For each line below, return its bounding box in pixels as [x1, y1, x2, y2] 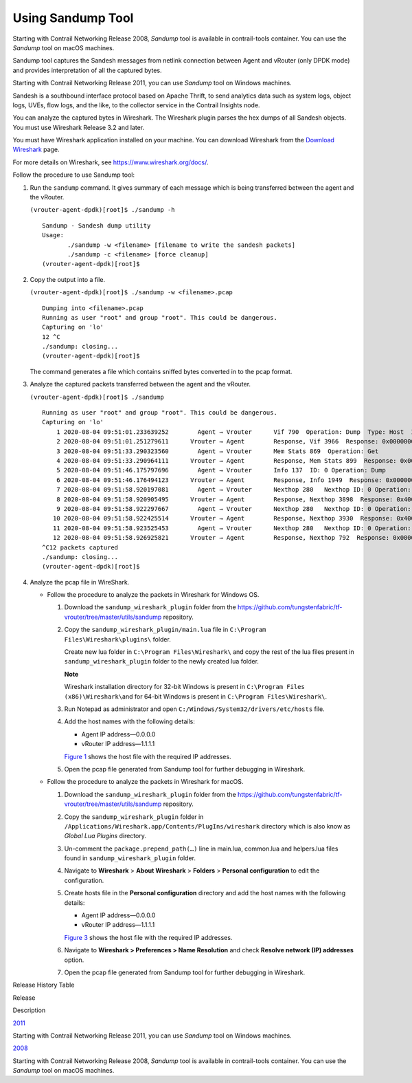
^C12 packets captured [42, 543, 119, 551]
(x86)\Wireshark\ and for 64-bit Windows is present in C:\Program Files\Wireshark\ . [64, 692, 328, 701]
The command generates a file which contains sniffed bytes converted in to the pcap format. [30, 367, 293, 375]
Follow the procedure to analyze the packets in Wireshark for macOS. [47, 778, 244, 786]
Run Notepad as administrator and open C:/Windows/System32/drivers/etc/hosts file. [64, 705, 325, 713]
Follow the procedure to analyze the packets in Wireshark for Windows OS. [47, 591, 260, 599]
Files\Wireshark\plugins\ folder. [64, 635, 171, 643]
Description [12, 1006, 46, 1014]
